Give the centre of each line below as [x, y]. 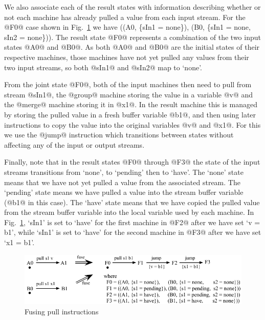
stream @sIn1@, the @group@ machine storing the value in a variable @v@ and [129, 94]
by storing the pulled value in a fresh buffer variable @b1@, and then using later [130, 114]
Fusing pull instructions [62, 311]
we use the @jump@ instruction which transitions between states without [119, 135]
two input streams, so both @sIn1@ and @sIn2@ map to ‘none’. [103, 67]
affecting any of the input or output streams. [74, 144]
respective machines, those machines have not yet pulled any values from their [127, 57]
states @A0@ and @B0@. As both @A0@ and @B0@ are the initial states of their [132, 47]
